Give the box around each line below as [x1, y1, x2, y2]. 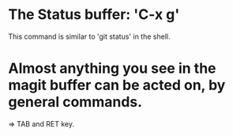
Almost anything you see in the [8, 59, 216, 77]
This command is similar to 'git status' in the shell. [8, 32, 171, 41]
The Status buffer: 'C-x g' [8, 6, 180, 24]
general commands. [8, 93, 143, 111]
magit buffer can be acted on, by [8, 77, 226, 94]
